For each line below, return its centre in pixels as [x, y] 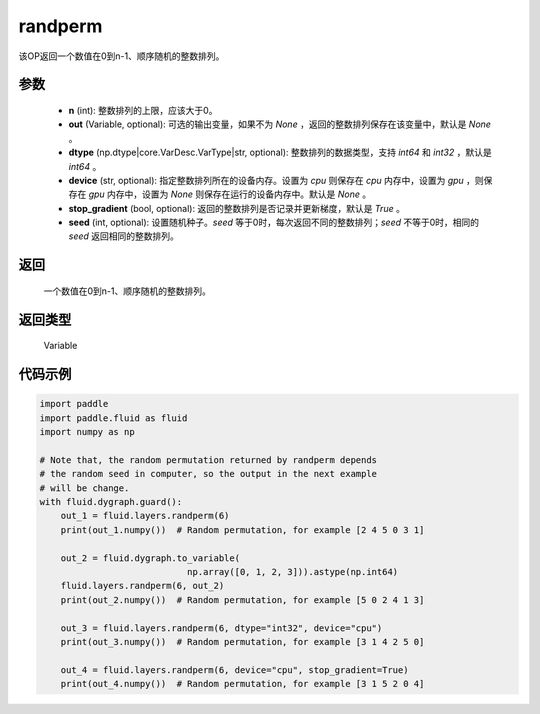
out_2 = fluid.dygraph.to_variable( [150, 558]
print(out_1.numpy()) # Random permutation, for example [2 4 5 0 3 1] [242, 529]
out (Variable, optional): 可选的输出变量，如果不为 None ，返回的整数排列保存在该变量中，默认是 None [280, 124]
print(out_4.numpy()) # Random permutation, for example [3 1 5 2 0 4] [242, 684]
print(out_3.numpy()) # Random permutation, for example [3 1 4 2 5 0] [242, 641]
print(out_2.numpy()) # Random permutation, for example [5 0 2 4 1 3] [242, 599]
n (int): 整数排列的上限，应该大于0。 [143, 110]
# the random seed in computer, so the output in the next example [208, 474]
